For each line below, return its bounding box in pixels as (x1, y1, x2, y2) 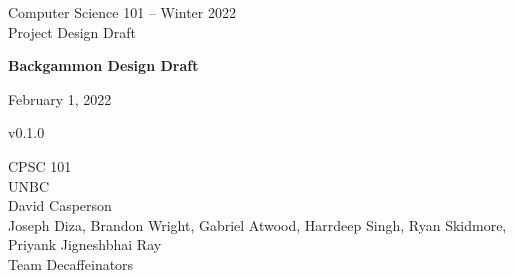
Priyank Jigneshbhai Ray (8, 234, 162, 255)
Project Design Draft (8, 21, 136, 42)
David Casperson (8, 195, 112, 216)
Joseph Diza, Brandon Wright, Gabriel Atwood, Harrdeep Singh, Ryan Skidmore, (8, 214, 507, 235)
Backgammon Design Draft (8, 55, 199, 76)
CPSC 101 (8, 155, 72, 176)
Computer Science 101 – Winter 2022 (8, 2, 236, 22)
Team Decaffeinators (8, 253, 134, 274)
